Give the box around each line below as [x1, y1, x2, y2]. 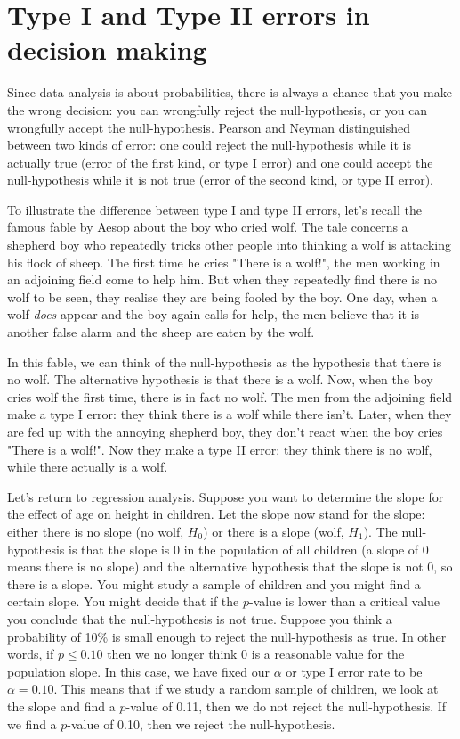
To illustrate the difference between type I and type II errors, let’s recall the [7, 200, 422, 218]
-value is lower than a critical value [249, 592, 440, 611]
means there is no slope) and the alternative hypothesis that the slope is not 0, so [7, 557, 453, 576]
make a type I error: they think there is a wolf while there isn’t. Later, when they [7, 405, 452, 423]
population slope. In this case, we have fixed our [7, 661, 270, 680]
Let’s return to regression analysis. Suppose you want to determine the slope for [7, 487, 444, 505]
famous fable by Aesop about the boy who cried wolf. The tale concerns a [7, 218, 408, 236]
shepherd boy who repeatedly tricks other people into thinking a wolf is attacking [7, 235, 451, 254]
